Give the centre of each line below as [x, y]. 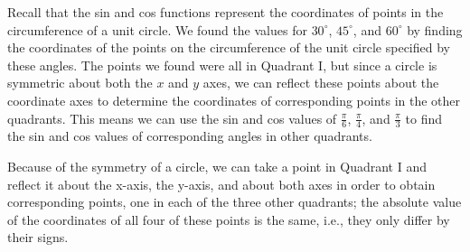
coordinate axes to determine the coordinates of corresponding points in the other [234, 100]
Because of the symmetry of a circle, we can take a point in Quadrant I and [217, 166]
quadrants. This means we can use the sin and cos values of [172, 118]
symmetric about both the [80, 83]
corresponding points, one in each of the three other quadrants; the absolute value [235, 202]
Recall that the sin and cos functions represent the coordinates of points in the [226, 12]
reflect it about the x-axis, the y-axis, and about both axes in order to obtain [221, 184]
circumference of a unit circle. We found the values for [157, 29]
